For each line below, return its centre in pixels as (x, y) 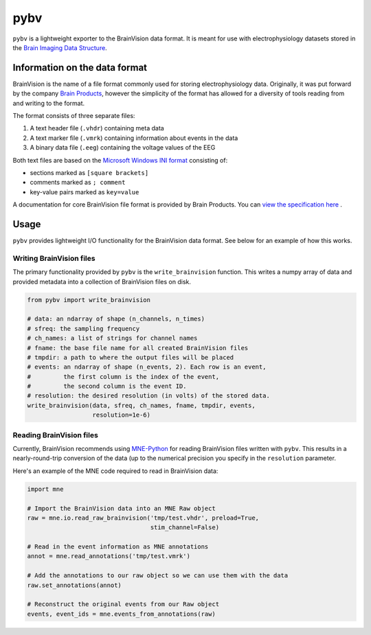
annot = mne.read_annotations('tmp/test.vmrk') (109, 556)
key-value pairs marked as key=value (85, 192)
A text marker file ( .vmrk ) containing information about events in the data (134, 138)
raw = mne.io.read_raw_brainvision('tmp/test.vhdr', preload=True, (143, 518)
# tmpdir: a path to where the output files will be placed (131, 357)
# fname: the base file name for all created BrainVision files (138, 348)
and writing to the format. (49, 103)
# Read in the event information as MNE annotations (118, 547)
